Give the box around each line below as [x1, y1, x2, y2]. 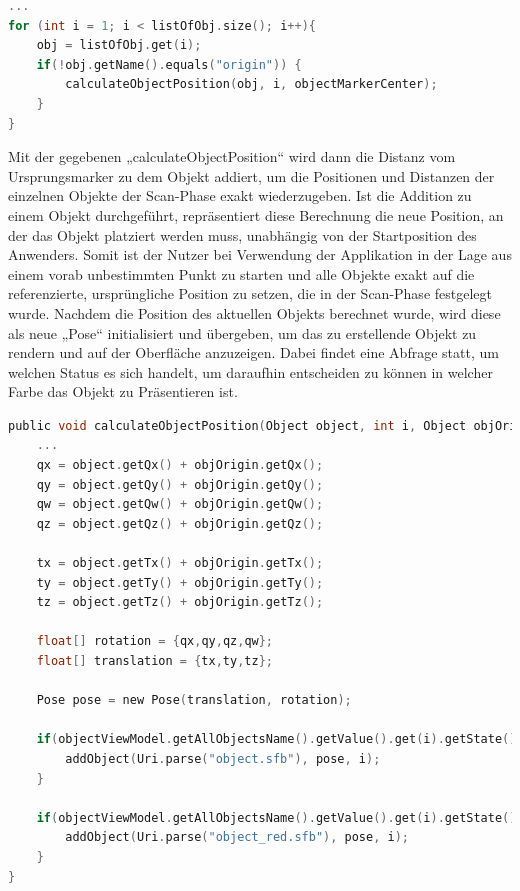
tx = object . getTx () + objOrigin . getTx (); [36, 556, 324, 571]
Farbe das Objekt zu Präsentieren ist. [8, 381, 238, 402]
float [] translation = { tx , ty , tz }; [36, 654, 274, 668]
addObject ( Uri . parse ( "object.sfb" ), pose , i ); [65, 751, 381, 766]
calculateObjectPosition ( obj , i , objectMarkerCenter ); [65, 77, 438, 92]
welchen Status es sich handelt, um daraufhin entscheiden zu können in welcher [8, 361, 493, 382]
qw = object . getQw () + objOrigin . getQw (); [36, 497, 324, 512]
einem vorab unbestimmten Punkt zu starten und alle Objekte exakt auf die [8, 263, 475, 284]
